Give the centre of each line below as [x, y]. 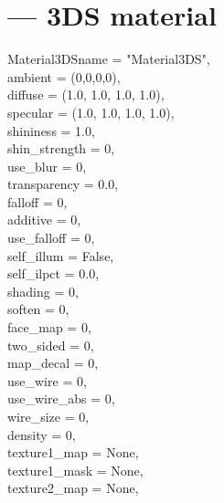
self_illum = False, [61, 255]
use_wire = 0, [47, 380]
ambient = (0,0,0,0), [64, 76]
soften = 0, [38, 309]
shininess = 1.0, [51, 130]
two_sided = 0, [51, 345]
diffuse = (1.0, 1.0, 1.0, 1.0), [86, 94]
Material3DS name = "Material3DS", [109, 59]
